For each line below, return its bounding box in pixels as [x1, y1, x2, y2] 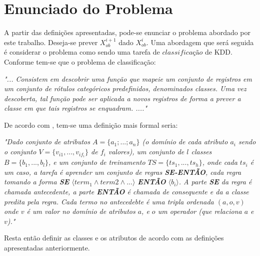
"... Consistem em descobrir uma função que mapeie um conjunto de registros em [4, 73, 252, 84]
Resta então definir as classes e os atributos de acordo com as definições [4, 232, 224, 243]
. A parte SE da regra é [178, 176, 252, 187]
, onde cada [202, 157, 237, 167]
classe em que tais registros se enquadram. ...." [4, 103, 147, 113]
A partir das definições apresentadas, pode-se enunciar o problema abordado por [4, 27, 251, 38]
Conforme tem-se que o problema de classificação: [4, 56, 156, 67]
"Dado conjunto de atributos [4, 136, 90, 147]
